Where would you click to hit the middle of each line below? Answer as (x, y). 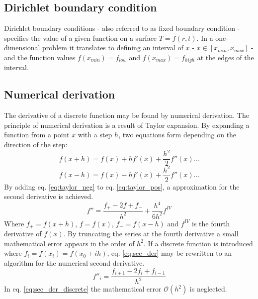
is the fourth (211, 223)
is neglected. (208, 289)
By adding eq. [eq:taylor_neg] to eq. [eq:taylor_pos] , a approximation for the (122, 186)
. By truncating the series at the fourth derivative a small (151, 234)
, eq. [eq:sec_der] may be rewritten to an (170, 253)
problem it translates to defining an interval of (113, 48)
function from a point (37, 135)
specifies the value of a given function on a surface (81, 38)
